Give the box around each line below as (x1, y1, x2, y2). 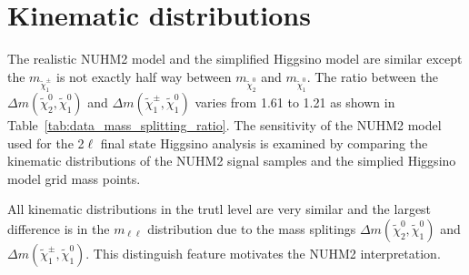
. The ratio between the (306, 66, 438, 86)
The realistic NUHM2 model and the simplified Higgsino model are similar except (7, 49, 463, 68)
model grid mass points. (7, 168, 141, 188)
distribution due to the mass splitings (147, 219, 356, 238)
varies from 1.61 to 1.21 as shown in (195, 92, 395, 111)
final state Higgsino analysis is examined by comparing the (100, 133, 428, 152)
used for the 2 (7, 133, 85, 152)
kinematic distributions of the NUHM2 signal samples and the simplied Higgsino (7, 151, 456, 170)
